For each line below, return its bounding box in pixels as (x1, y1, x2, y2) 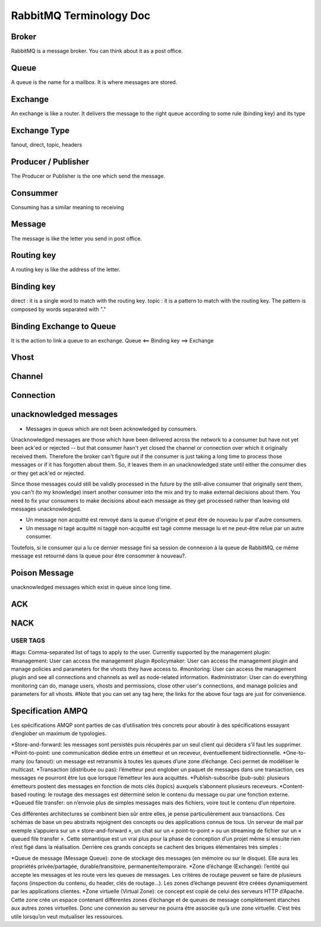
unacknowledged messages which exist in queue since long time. (11, 583, 172, 590)
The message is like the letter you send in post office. (11, 235, 142, 242)
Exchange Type (11, 125, 70, 135)
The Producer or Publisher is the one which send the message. (11, 172, 166, 179)
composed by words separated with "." (11, 306, 106, 313)
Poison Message (11, 568, 74, 578)
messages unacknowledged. (11, 505, 81, 512)
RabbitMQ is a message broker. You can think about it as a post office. (11, 48, 183, 55)
